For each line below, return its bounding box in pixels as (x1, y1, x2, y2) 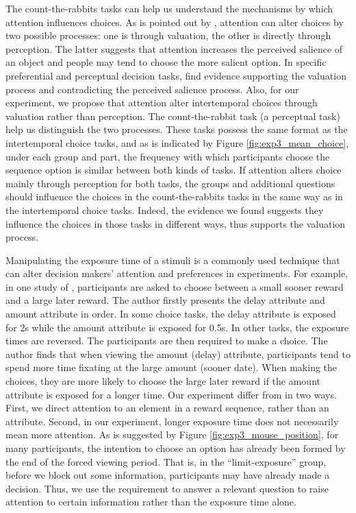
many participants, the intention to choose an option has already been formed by (5, 441, 346, 455)
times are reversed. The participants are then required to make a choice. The (5, 333, 328, 348)
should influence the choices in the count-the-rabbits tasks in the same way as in (5, 189, 343, 204)
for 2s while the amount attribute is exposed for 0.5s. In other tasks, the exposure (5, 320, 349, 334)
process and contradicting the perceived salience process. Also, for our (5, 82, 299, 96)
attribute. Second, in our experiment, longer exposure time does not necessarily (5, 414, 339, 428)
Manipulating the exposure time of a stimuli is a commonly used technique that (5, 252, 340, 267)
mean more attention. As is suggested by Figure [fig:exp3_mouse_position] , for (5, 427, 339, 442)
